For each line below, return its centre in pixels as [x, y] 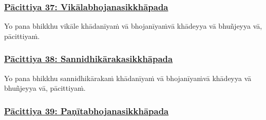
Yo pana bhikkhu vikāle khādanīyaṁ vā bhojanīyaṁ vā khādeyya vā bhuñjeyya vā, [133, 26]
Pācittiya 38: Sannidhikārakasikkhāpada [89, 59]
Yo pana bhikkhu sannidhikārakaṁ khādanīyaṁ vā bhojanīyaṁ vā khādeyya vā [128, 78]
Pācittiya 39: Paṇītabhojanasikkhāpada [87, 111]
